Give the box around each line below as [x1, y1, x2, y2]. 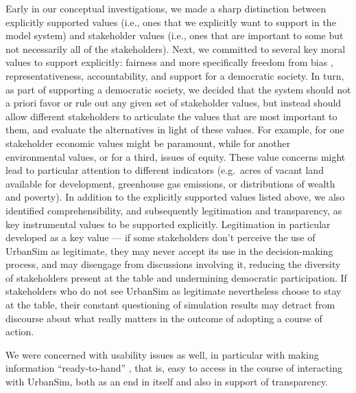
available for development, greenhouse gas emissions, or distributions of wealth [5, 176, 335, 190]
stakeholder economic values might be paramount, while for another [5, 135, 291, 150]
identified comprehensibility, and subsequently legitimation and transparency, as [5, 203, 342, 217]
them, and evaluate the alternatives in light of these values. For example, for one [5, 122, 344, 137]
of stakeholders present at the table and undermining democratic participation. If [5, 270, 347, 284]
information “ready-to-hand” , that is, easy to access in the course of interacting [5, 361, 342, 375]
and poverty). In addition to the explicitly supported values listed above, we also [5, 190, 345, 204]
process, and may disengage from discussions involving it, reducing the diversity [5, 257, 341, 271]
